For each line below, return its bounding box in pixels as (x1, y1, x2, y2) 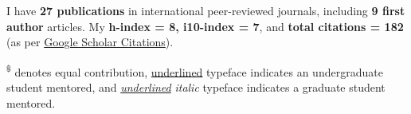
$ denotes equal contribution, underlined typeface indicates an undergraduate (6, 61, 383, 80)
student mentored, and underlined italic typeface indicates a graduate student (6, 79, 386, 96)
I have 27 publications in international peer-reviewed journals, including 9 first (6, 2, 405, 18)
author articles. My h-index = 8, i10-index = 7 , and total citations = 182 (6, 18, 404, 34)
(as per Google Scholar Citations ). (6, 33, 174, 50)
